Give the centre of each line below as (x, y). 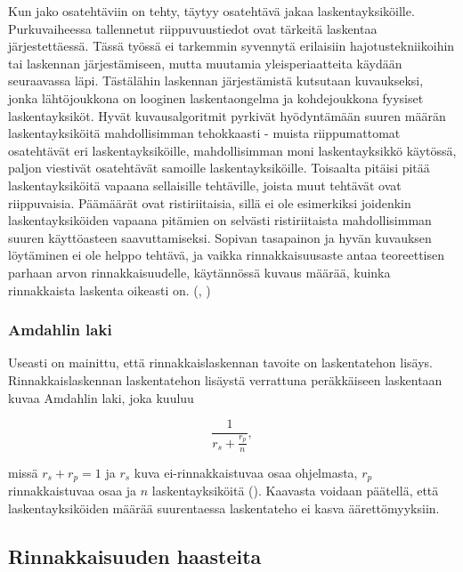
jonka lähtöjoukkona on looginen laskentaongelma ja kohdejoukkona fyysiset (216, 97)
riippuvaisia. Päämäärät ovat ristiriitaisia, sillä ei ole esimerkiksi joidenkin (210, 202)
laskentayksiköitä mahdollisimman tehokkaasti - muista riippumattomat (204, 133)
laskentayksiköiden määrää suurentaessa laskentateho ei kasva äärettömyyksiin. (224, 508)
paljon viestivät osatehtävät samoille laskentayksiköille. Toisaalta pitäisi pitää (219, 168)
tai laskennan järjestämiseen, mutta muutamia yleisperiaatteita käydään (205, 63)
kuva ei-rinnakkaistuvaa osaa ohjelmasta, (246, 472)
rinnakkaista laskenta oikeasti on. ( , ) (110, 290)
